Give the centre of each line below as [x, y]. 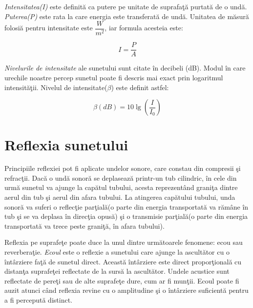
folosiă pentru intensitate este [49, 28]
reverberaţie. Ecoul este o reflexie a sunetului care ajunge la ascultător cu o [117, 251]
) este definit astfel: [140, 87]
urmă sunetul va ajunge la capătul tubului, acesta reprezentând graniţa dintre [121, 187]
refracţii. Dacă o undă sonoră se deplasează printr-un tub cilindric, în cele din [121, 178]
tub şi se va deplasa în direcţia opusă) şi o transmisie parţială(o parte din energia [126, 216]
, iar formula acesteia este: [144, 28]
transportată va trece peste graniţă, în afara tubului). [84, 225]
